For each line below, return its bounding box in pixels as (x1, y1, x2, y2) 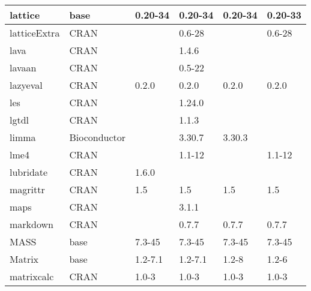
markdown (10, 217, 53, 231)
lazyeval (10, 78, 43, 92)
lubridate (10, 165, 48, 179)
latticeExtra (10, 26, 60, 40)
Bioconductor (69, 130, 126, 144)
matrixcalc (10, 269, 54, 283)
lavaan (10, 61, 37, 74)
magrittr (10, 182, 45, 196)
